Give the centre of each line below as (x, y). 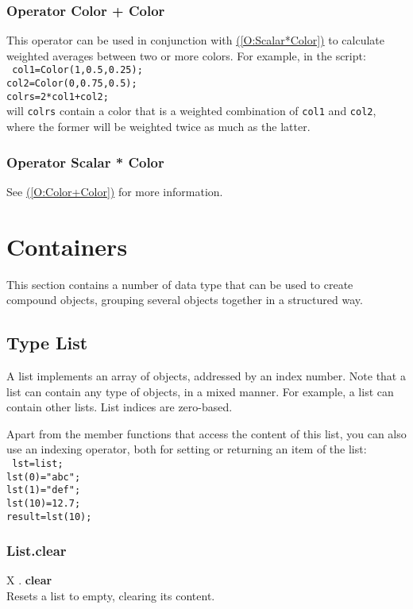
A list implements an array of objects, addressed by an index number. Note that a (206, 375)
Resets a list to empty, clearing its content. (111, 596)
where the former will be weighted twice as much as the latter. (158, 127)
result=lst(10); (49, 516)
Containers (67, 246)
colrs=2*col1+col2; (58, 96)
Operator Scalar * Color (85, 162)
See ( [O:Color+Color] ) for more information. (115, 191)
